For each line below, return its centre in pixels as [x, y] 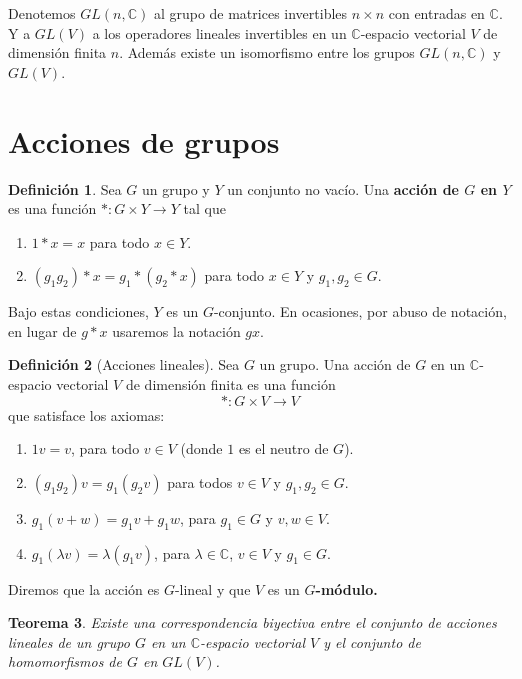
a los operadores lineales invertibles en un [219, 32]
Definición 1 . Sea [65, 188]
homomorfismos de [65, 661]
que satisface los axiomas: [86, 414]
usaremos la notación [176, 330]
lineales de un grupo [69, 641]
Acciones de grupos [144, 140]
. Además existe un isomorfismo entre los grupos [267, 52]
